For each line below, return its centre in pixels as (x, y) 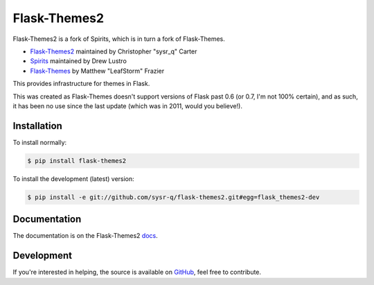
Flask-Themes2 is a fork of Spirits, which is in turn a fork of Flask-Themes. (119, 39)
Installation (37, 126)
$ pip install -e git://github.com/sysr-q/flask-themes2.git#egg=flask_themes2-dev (173, 197)
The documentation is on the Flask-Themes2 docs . (86, 236)
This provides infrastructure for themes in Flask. (81, 84)
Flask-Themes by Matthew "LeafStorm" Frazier (97, 71)
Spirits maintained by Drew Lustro (79, 61)
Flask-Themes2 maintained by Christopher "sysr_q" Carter (114, 51)
